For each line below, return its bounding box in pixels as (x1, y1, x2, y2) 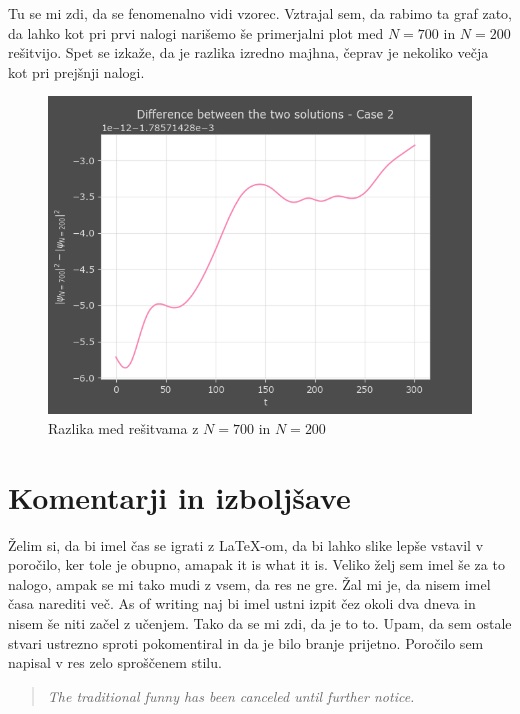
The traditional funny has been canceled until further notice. (47, 685, 415, 706)
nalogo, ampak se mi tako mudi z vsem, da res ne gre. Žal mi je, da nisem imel (8, 573, 491, 594)
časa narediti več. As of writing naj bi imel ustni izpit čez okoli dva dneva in (8, 593, 476, 614)
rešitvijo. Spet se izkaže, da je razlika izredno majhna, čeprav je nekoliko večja (8, 42, 489, 63)
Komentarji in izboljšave (8, 476, 351, 517)
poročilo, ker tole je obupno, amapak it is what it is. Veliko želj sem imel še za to (8, 554, 505, 575)
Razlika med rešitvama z (48, 417, 199, 438)
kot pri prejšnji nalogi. (8, 61, 145, 82)
